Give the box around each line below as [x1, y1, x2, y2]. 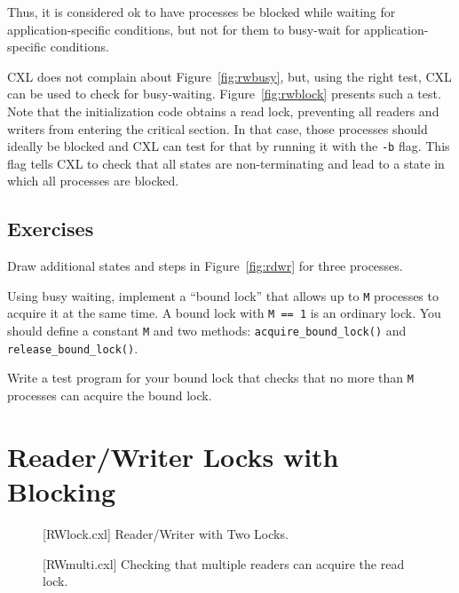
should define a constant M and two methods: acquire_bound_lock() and [7, 321, 407, 340]
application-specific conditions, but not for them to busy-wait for [7, 20, 360, 38]
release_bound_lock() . [7, 338, 138, 357]
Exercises [7, 215, 94, 242]
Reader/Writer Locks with [7, 438, 339, 474]
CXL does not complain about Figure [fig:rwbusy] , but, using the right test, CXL [7, 67, 452, 85]
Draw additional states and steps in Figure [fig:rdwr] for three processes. [7, 257, 403, 275]
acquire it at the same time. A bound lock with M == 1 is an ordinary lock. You [7, 304, 441, 322]
